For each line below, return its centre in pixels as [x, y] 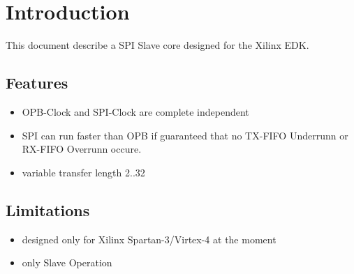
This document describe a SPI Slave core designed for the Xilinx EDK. [157, 45]
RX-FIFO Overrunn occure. [82, 149]
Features [37, 83]
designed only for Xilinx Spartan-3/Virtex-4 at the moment [149, 239]
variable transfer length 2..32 [83, 172]
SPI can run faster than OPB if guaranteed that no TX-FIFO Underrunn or [185, 135]
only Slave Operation [67, 262]
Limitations [48, 210]
